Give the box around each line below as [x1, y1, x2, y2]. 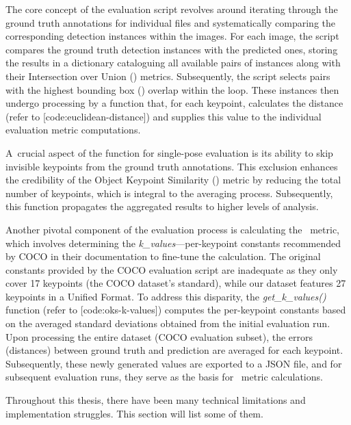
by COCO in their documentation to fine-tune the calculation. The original [5, 249, 321, 263]
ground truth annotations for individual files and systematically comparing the [5, 15, 335, 29]
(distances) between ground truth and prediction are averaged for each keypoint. [5, 343, 343, 357]
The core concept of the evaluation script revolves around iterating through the [5, 2, 338, 16]
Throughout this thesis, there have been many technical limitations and [5, 393, 306, 407]
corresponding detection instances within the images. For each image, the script [5, 29, 339, 43]
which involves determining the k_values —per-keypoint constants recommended [5, 235, 341, 250]
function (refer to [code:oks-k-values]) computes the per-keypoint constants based [5, 302, 346, 317]
